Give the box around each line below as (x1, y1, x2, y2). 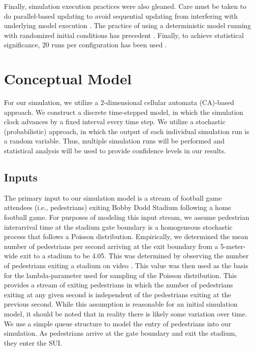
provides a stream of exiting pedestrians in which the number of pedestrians (4, 280, 233, 290)
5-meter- (220, 241, 246, 251)
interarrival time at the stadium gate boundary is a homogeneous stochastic (4, 221, 233, 232)
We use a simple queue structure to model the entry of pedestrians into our (4, 318, 231, 328)
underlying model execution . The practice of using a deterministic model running (4, 20, 251, 31)
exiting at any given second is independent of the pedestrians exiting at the (4, 289, 231, 299)
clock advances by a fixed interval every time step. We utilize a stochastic (4, 116, 225, 127)
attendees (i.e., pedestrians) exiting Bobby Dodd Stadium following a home (4, 202, 231, 212)
